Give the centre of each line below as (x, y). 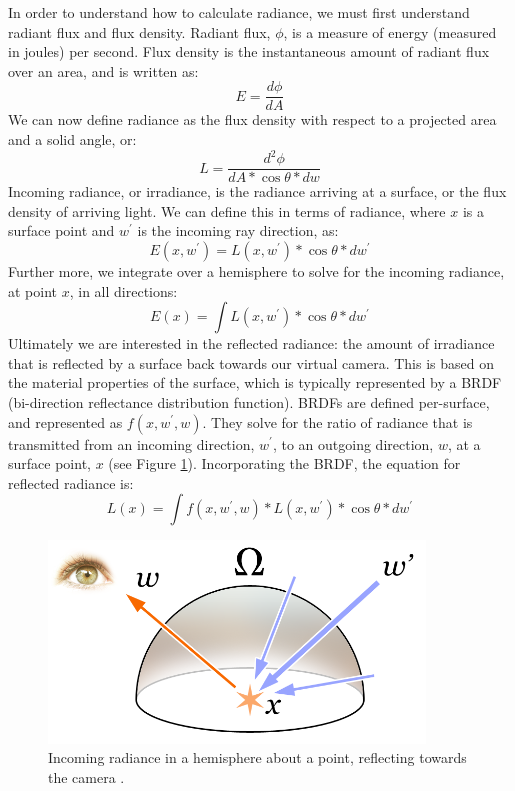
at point (33, 290)
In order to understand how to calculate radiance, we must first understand (239, 12)
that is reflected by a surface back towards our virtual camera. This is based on (251, 362)
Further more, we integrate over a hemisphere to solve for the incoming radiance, (256, 270)
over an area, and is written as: (103, 70)
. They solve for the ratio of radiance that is (337, 421)
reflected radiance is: (71, 482)
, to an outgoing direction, (353, 443)
